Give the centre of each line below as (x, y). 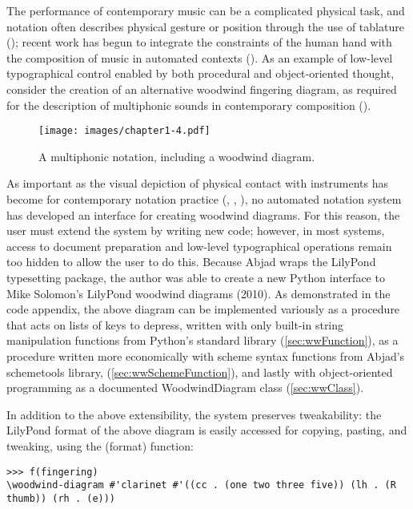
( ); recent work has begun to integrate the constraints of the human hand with (199, 42)
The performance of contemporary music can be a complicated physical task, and (206, 10)
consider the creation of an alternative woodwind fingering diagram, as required (202, 89)
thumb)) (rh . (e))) (61, 498)
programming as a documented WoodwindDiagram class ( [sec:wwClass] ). (185, 388)
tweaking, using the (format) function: (100, 445)
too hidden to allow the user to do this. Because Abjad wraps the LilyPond (191, 262)
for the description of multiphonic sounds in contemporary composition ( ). (189, 105)
